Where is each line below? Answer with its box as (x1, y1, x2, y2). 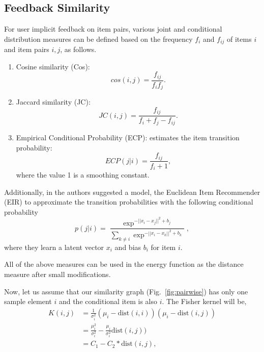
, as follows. (60, 44, 97, 55)
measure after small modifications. (4, 269, 111, 279)
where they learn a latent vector (4, 241, 104, 252)
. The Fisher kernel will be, (162, 296, 247, 307)
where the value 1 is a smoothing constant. (16, 169, 150, 180)
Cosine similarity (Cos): (16, 61, 90, 71)
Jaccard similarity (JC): (16, 96, 91, 107)
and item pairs (4, 44, 49, 55)
